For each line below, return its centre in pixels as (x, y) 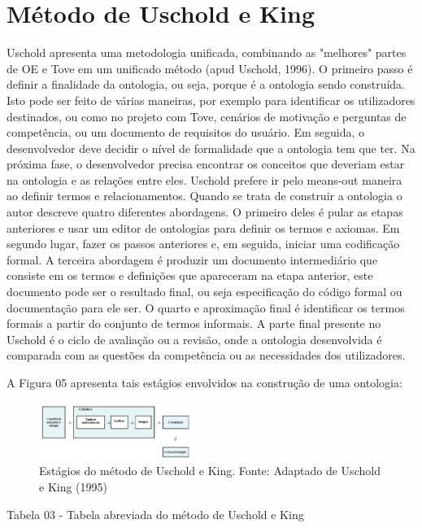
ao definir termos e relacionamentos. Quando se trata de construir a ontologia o (204, 196)
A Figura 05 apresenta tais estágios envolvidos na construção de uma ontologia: (204, 382)
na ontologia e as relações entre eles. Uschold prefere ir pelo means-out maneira (204, 179)
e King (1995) (73, 486)
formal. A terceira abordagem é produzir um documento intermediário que (192, 259)
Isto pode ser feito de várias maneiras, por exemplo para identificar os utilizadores (211, 100)
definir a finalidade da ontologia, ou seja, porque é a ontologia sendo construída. (206, 84)
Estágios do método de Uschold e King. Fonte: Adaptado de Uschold (210, 471)
